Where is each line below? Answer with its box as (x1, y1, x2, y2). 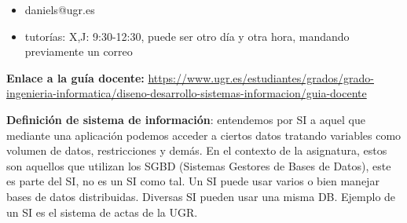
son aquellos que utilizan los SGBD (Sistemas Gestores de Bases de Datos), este (6, 157, 391, 174)
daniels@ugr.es (24, 2, 95, 17)
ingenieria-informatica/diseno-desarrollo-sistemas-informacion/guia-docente (6, 85, 367, 101)
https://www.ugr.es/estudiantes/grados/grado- (148, 69, 374, 86)
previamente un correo (24, 43, 133, 60)
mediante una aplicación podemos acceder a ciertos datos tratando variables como (6, 126, 401, 143)
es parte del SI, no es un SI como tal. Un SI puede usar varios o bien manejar (6, 173, 379, 189)
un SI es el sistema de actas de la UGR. (6, 203, 198, 220)
